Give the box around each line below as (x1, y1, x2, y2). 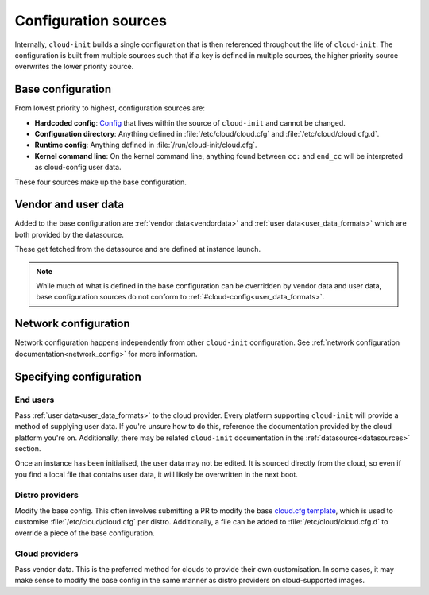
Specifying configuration (14, 369, 142, 383)
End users (14, 394, 55, 405)
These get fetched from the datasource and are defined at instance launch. (14, 245, 261, 254)
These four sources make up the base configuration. (14, 177, 187, 187)
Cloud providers (14, 548, 79, 559)
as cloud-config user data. (34, 163, 122, 172)
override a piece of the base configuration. (14, 528, 155, 538)
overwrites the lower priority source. (14, 62, 134, 71)
